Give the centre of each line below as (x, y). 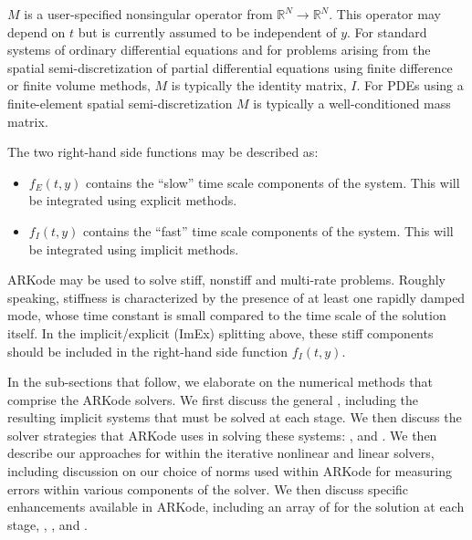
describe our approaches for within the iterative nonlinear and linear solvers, (221, 453)
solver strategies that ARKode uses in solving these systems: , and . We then (222, 435)
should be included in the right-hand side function (148, 351)
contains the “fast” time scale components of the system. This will (268, 230)
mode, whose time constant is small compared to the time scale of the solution (227, 315)
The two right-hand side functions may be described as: (163, 152)
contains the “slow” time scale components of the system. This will (273, 182)
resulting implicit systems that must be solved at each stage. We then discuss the (235, 417)
